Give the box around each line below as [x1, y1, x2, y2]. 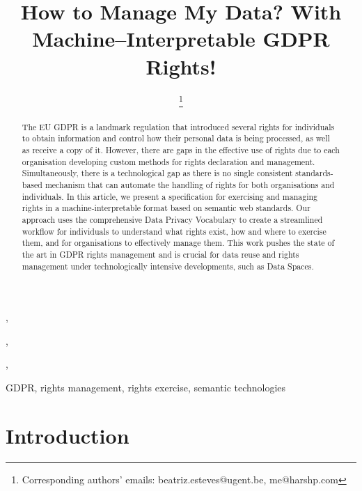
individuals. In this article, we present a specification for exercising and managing [22, 190, 318, 202]
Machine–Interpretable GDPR [32, 24, 330, 53]
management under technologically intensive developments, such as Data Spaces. [22, 260, 314, 272]
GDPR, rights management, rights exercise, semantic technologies [6, 380, 286, 394]
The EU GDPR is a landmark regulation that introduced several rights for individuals [22, 120, 335, 132]
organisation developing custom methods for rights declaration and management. [22, 155, 315, 167]
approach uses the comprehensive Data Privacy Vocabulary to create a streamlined [22, 213, 323, 225]
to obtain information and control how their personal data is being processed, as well [22, 132, 330, 144]
